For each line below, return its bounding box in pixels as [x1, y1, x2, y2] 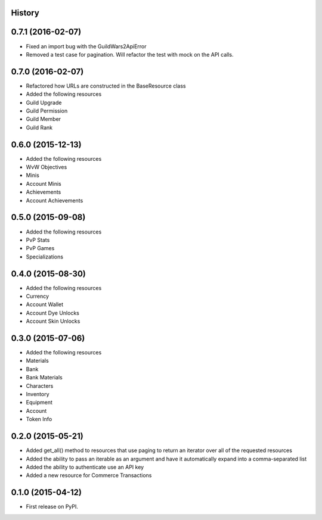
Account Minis [26, 180, 62, 187]
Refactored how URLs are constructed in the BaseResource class [26, 82, 186, 89]
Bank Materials [26, 374, 63, 381]
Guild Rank [26, 124, 53, 131]
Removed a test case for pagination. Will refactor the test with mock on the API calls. [26, 51, 234, 58]
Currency [26, 292, 49, 300]
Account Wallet [26, 301, 64, 308]
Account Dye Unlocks [26, 309, 80, 316]
